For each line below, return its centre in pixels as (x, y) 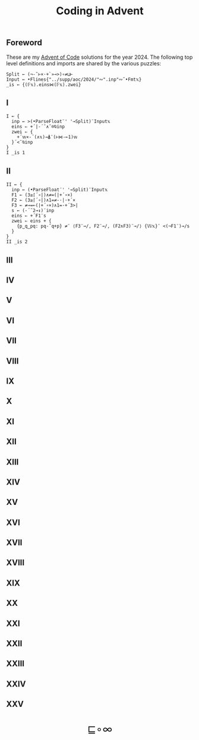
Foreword (24, 43)
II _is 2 (17, 242)
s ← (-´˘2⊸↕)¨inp (33, 211)
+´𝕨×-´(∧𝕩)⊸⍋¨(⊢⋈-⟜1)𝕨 (47, 137)
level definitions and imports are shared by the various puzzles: (84, 63)
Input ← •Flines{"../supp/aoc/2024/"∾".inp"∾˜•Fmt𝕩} (74, 79)
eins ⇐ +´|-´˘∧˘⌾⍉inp (38, 127)
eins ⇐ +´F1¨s (29, 216)
